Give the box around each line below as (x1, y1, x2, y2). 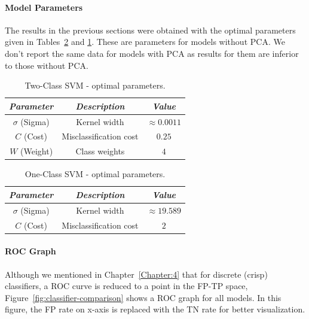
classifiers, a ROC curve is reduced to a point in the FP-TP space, (5, 279, 248, 292)
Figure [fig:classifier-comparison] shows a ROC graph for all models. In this (5, 291, 282, 303)
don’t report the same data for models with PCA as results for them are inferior (5, 47, 299, 59)
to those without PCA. (5, 59, 88, 71)
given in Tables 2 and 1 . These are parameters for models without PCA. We (5, 35, 285, 48)
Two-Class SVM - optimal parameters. (25, 79, 166, 92)
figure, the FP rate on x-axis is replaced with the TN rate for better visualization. (5, 303, 305, 315)
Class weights (75, 145, 125, 157)
